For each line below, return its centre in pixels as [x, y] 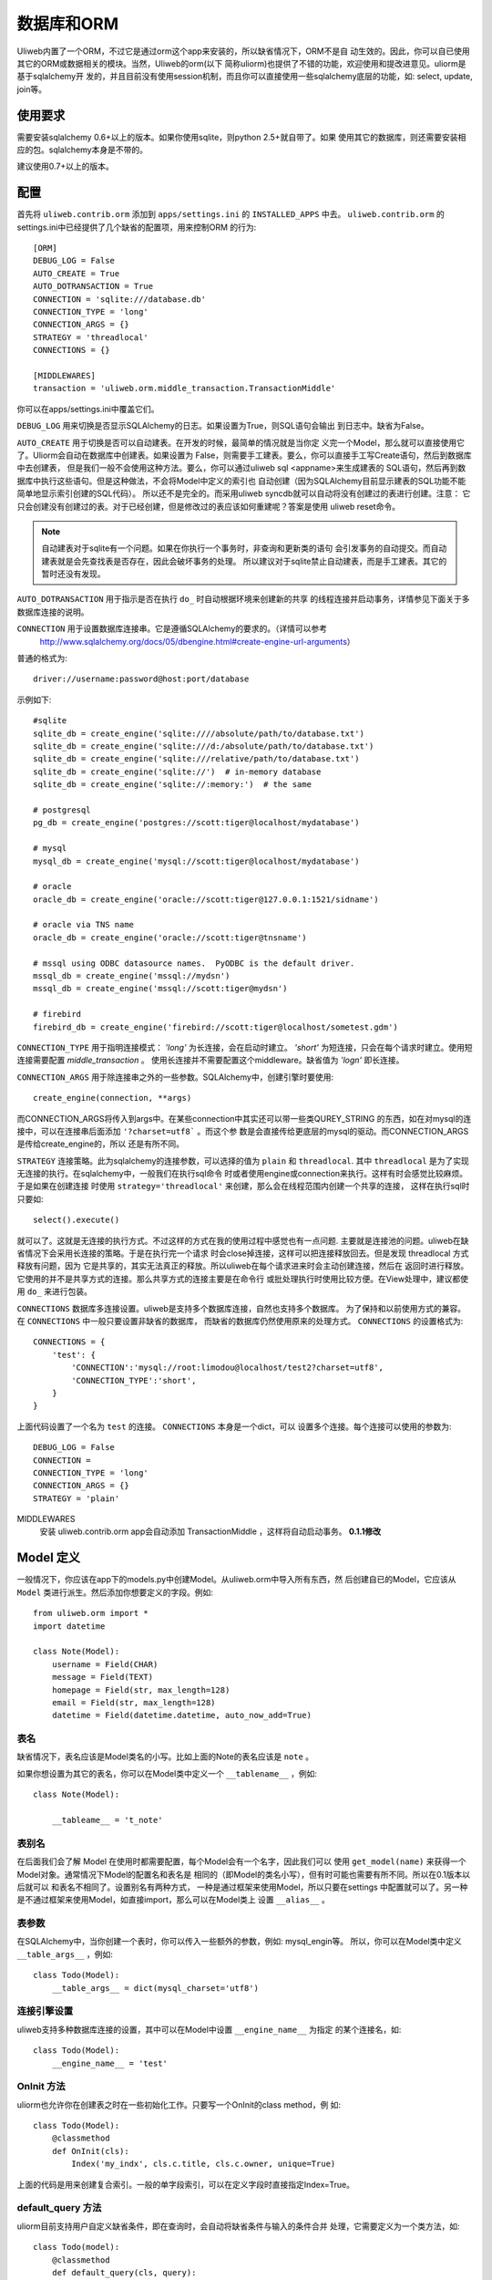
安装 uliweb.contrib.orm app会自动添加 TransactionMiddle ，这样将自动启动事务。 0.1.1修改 [210, 1531]
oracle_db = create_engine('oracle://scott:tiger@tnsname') [170, 938]
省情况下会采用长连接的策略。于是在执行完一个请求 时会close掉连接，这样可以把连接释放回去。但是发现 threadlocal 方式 [243, 1253]
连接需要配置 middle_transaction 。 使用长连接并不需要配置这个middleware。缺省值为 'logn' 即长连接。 [210, 1060]
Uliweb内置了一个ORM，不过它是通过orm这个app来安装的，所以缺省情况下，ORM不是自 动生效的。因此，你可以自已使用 [243, 51]
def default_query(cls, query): [124, 2272]
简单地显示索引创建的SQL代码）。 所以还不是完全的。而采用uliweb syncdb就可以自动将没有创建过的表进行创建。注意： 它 [244, 493]
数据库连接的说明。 [53, 612]
